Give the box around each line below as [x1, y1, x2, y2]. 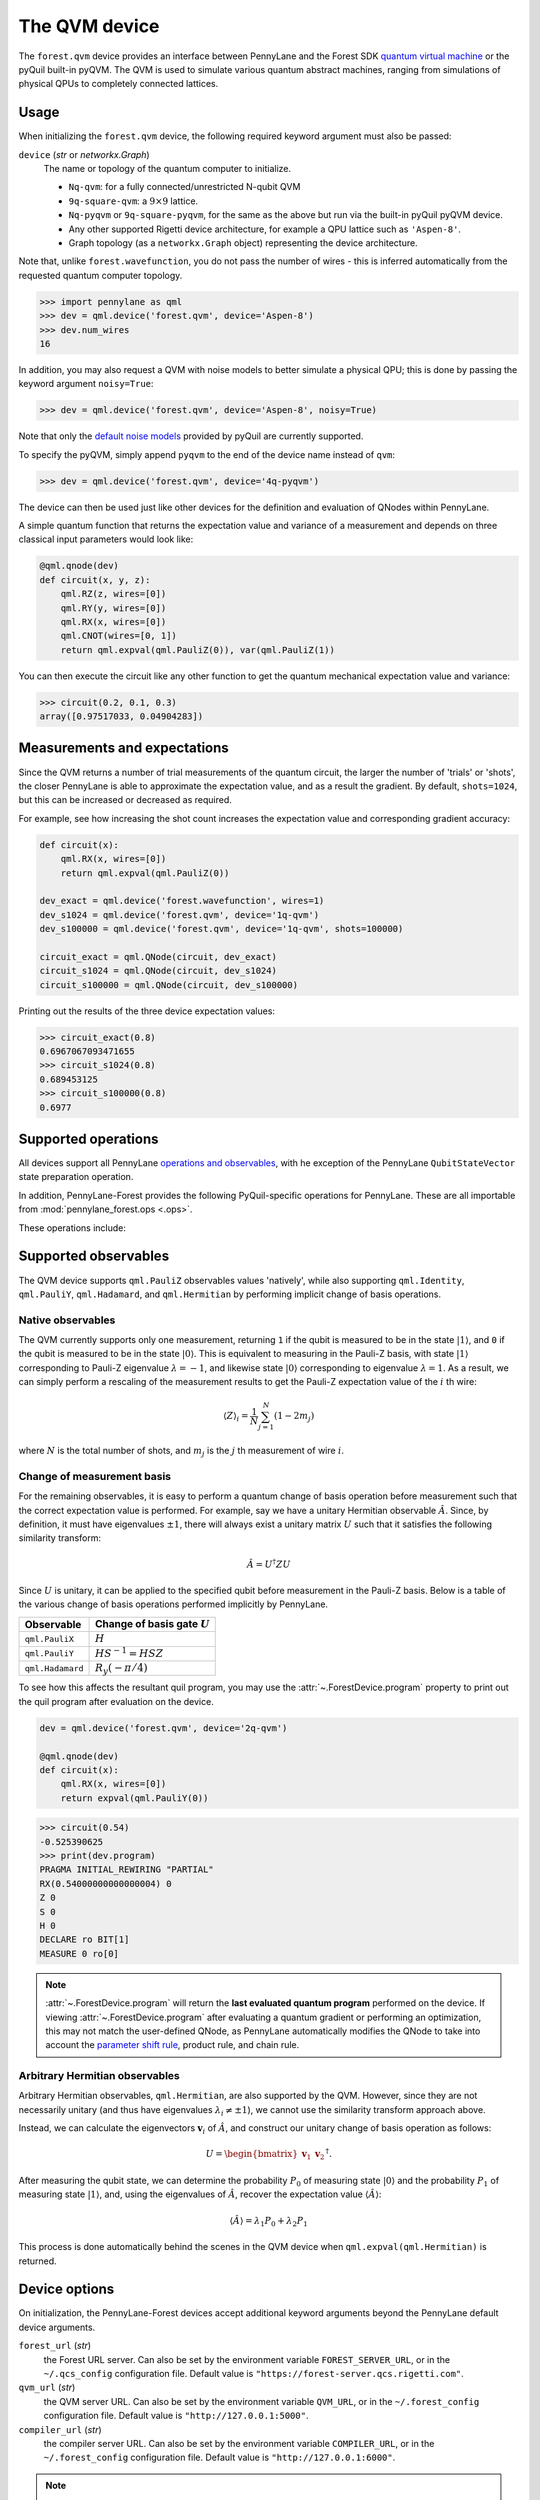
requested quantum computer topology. [18, 269, 183, 281]
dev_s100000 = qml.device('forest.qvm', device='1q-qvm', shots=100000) [39, 923, 404, 935]
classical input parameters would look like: [18, 533, 194, 545]
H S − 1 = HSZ [95, 1645, 164, 1660]
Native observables [18, 1313, 116, 1327]
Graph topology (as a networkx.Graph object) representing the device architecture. [68, 236, 419, 249]
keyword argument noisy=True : [18, 378, 154, 390]
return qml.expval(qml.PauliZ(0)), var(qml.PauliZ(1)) [60, 644, 335, 655]
